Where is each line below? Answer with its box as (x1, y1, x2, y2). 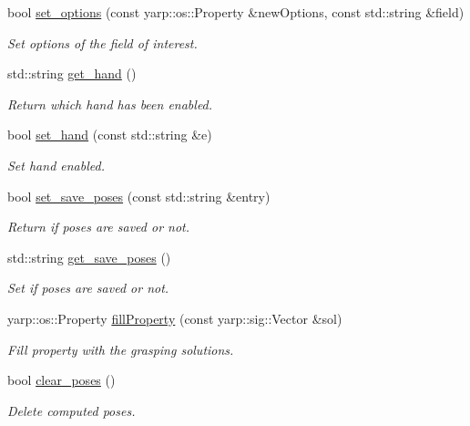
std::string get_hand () (7, 64, 137, 83)
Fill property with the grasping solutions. (7, 339, 234, 358)
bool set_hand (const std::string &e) (7, 125, 212, 144)
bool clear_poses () (7, 370, 116, 390)
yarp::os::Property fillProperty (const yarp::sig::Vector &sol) (7, 308, 342, 327)
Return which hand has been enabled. (7, 94, 213, 113)
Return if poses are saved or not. (7, 217, 190, 236)
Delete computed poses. (7, 400, 136, 420)
